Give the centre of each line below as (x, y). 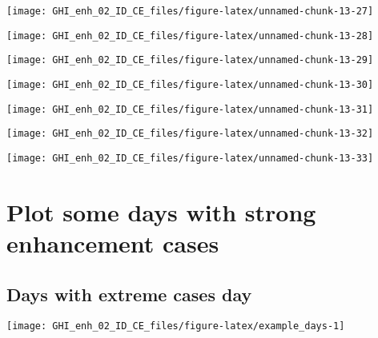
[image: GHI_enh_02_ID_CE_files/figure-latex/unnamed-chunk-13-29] (190, 60)
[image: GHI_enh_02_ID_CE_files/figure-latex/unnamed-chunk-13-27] (190, 11)
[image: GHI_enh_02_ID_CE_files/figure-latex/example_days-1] (176, 326)
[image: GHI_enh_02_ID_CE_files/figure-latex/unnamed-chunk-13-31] (190, 109)
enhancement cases (113, 243)
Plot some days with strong (161, 211)
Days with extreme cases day (129, 294)
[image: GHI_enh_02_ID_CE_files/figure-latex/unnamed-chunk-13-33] (190, 158)
